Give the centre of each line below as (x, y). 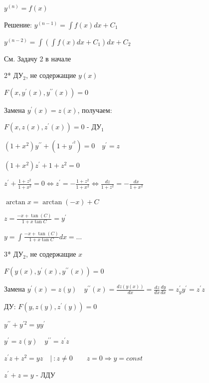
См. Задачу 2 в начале (38, 58)
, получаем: (95, 110)
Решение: (18, 24)
